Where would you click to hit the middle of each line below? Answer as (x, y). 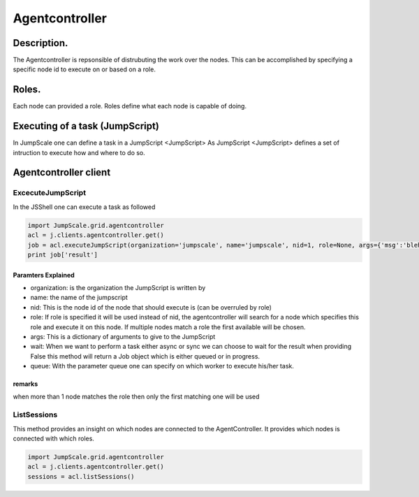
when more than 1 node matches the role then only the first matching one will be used (136, 397)
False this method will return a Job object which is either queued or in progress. (145, 356)
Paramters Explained (44, 275)
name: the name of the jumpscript (79, 298)
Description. (41, 43)
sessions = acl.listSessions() (81, 476)
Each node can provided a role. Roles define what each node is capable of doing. (130, 106)
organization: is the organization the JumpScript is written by (118, 287)
